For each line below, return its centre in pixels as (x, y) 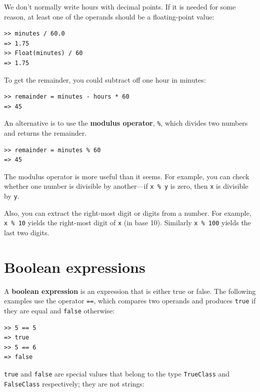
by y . (12, 196)
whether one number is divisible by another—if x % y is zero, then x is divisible (126, 186)
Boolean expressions (75, 267)
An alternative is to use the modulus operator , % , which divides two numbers (126, 123)
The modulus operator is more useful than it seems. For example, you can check (127, 176)
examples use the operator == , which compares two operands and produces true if (130, 301)
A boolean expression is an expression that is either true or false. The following (130, 291)
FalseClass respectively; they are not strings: (74, 383)
